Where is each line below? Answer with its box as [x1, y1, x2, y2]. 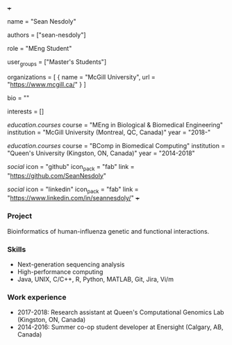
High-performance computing [17, 267, 103, 275]
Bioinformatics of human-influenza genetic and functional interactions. [7, 227, 210, 235]
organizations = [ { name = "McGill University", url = [7, 72, 156, 81]
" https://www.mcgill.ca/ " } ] [7, 80, 87, 88]
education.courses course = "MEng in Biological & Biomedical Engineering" [7, 120, 224, 129]
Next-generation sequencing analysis [17, 260, 125, 268]
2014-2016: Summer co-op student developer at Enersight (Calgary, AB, [17, 323, 224, 331]
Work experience [7, 292, 67, 302]
